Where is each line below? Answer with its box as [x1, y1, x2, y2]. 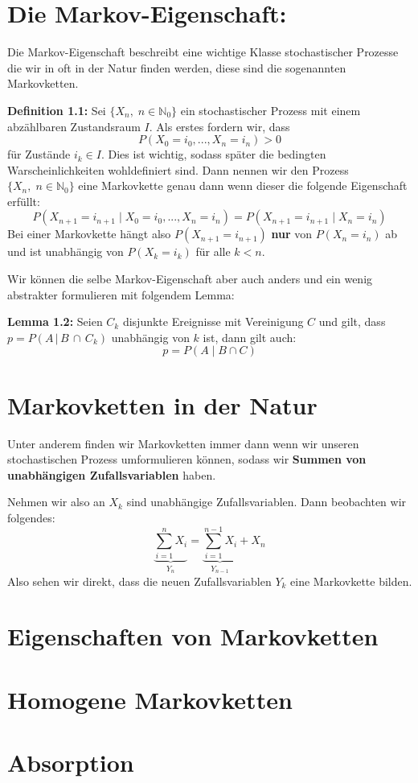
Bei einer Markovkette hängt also [7, 225, 171, 242]
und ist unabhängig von [7, 243, 124, 260]
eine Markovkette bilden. [290, 572, 412, 589]
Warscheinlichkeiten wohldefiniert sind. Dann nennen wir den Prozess [7, 161, 349, 178]
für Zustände [7, 146, 71, 163]
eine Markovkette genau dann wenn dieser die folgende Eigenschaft [78, 177, 408, 194]
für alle [195, 243, 231, 260]
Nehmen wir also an [7, 493, 105, 510]
